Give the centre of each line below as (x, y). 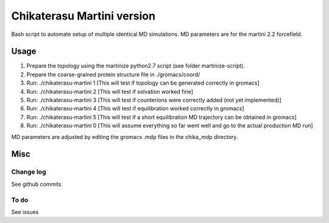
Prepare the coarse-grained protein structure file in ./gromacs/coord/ (113, 74)
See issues (25, 212)
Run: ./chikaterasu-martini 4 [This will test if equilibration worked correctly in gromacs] (135, 108)
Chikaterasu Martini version (83, 16)
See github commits (37, 184)
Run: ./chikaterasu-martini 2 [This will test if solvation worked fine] (110, 91)
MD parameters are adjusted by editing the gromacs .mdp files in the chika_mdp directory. (125, 136)
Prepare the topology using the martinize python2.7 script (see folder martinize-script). (136, 66)
